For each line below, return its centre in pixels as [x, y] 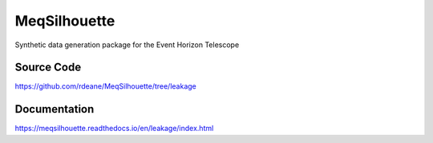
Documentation [55, 109]
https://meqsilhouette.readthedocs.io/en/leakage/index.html [114, 129]
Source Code [48, 68]
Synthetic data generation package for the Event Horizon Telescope [127, 45]
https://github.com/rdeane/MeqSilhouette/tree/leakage [105, 86]
